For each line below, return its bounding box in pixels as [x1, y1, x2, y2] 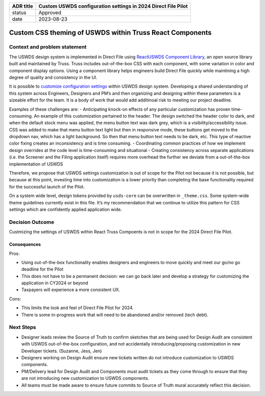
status [12, 9, 26, 16]
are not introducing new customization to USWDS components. [21, 375, 149, 381]
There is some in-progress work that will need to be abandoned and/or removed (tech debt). [21, 312, 209, 318]
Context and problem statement [9, 44, 87, 50]
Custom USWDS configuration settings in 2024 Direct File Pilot [38, 3, 188, 9]
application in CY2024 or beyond [21, 280, 88, 286]
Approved [38, 9, 61, 16]
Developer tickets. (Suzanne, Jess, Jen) [21, 348, 102, 354]
